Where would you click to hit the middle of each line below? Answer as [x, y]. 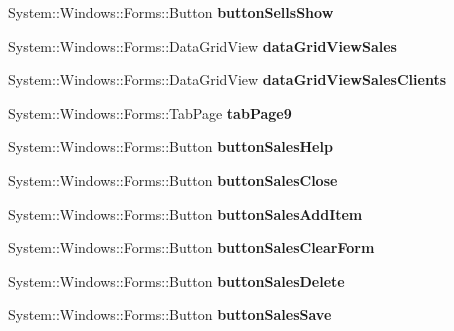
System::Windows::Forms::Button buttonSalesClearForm [191, 247]
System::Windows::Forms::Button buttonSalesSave [170, 314]
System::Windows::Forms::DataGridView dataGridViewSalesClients [227, 79]
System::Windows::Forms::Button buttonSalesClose [173, 179]
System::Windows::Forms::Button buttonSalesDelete [176, 280]
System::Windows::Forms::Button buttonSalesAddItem [185, 213]
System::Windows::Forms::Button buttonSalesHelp [170, 146]
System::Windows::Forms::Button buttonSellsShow [171, 12]
